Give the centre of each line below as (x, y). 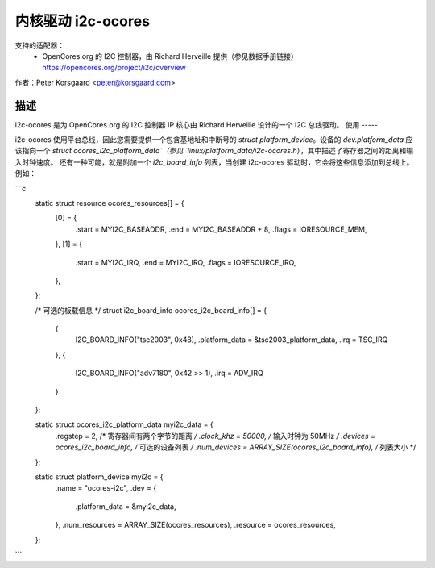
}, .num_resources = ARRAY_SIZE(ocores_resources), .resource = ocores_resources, (195, 525)
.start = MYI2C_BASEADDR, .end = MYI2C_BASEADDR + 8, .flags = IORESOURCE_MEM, (221, 229)
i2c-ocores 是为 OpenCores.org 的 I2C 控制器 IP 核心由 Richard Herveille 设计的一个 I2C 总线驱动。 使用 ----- (197, 124)
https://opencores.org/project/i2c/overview (114, 68)
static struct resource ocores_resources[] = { (110, 203)
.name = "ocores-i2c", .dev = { (106, 488)
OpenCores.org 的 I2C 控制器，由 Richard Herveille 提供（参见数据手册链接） (170, 56)
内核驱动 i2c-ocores (83, 21)
